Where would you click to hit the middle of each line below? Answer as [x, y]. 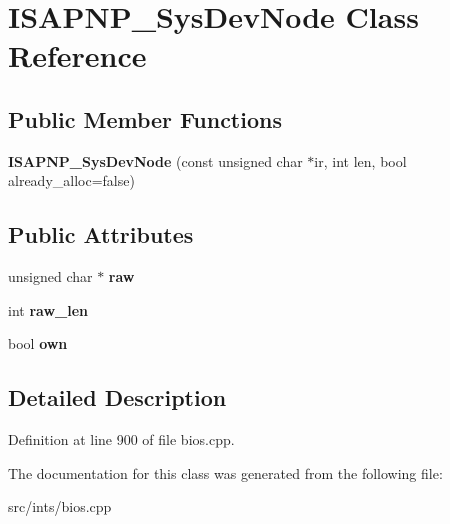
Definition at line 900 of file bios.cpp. [121, 439]
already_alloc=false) [71, 180]
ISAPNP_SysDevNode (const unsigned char [155, 160]
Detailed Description [117, 397]
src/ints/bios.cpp [60, 506]
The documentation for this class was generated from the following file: [225, 472]
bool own [38, 343]
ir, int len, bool [360, 160]
